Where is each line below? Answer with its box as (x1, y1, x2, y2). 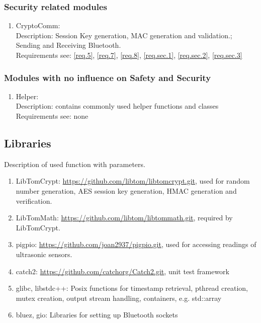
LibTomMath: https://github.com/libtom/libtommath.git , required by (16, 212, 233, 223)
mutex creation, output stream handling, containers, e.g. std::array (16, 292, 222, 303)
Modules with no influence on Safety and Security (4, 71, 211, 84)
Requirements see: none (16, 111, 89, 121)
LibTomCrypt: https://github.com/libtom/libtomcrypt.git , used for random (16, 176, 250, 186)
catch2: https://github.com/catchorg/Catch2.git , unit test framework (16, 266, 229, 276)
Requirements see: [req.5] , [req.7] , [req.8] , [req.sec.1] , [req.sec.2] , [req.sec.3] (16, 50, 242, 60)
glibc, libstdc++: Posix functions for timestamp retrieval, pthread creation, (16, 283, 248, 293)
